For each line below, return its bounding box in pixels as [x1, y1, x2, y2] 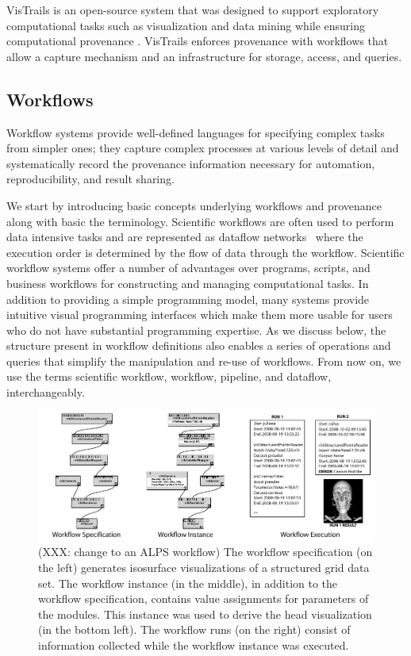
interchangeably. [6, 384, 85, 401]
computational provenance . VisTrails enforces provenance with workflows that [6, 33, 389, 49]
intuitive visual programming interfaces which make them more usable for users [6, 306, 393, 323]
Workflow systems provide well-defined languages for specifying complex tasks [6, 124, 385, 140]
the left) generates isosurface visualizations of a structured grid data [38, 558, 370, 575]
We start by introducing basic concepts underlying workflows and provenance [6, 197, 382, 213]
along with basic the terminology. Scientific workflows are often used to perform [6, 213, 394, 229]
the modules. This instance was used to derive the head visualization [38, 605, 372, 622]
